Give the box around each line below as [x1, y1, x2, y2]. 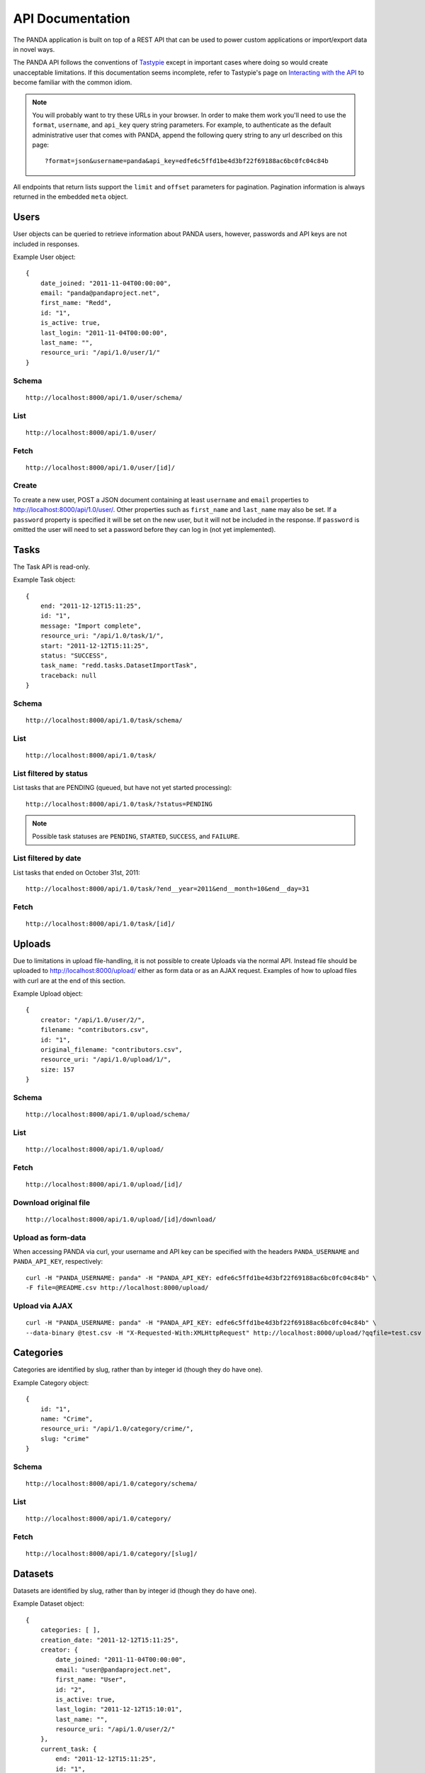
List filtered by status [13, 768, 89, 778]
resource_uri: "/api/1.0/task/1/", [40, 632, 164, 640]
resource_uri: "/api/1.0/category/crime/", [40, 1425, 194, 1433]
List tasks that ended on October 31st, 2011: [13, 868, 141, 877]
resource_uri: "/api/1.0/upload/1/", [40, 1055, 171, 1064]
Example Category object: [13, 1378, 89, 1386]
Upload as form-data [13, 1233, 86, 1243]
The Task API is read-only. [13, 562, 90, 571]
